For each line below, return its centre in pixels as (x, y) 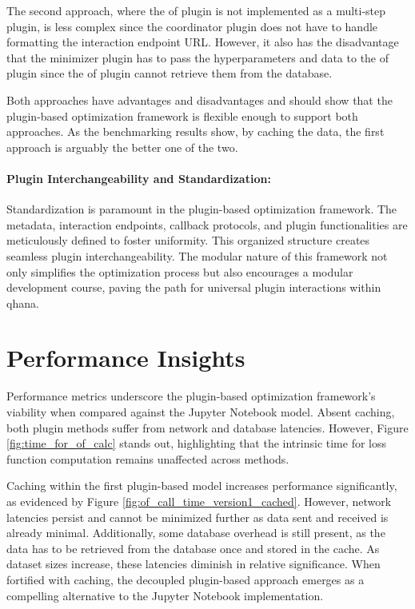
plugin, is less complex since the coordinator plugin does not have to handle (192, 26)
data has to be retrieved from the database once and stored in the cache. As (193, 548)
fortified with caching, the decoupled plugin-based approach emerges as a (186, 579)
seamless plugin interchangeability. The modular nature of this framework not (197, 255)
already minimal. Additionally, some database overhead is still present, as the (196, 533)
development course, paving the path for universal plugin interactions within (194, 287)
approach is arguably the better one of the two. (122, 147)
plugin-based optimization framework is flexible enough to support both (182, 115)
